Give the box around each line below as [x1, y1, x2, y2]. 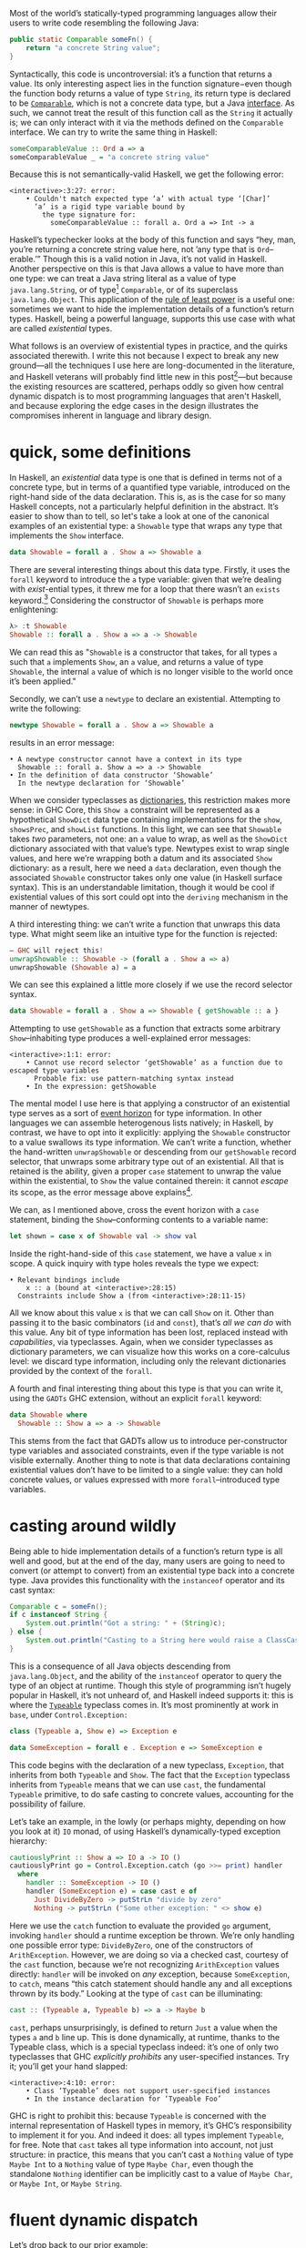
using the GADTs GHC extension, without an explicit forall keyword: [9, 1392, 262, 1403]
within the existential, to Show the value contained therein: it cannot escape [9, 1175, 289, 1186]
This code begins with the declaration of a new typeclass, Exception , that [9, 1759, 284, 1770]
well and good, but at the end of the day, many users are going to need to [9, 1555, 285, 1566]
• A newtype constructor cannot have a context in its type [9, 755, 243, 764]
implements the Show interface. [9, 530, 125, 541]
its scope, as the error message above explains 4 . [9, 1185, 194, 1197]
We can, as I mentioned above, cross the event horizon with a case [9, 1204, 260, 1215]
